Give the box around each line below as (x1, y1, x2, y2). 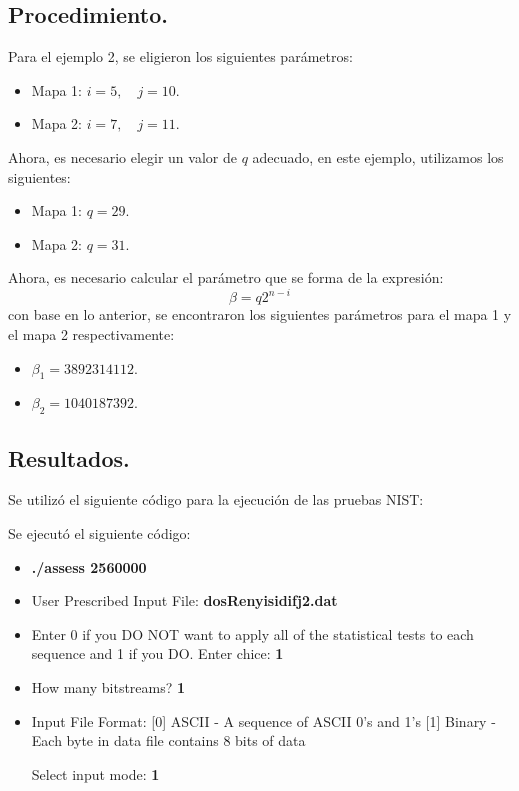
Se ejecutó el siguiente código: (8, 523, 191, 544)
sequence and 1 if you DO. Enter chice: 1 (31, 643, 284, 664)
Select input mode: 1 (31, 763, 160, 784)
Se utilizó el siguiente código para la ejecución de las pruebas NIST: (8, 489, 424, 510)
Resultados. (8, 442, 130, 473)
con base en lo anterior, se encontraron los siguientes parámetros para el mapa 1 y (8, 304, 512, 325)
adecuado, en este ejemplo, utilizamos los (252, 146, 504, 167)
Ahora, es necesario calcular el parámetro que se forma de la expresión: (8, 267, 444, 288)
